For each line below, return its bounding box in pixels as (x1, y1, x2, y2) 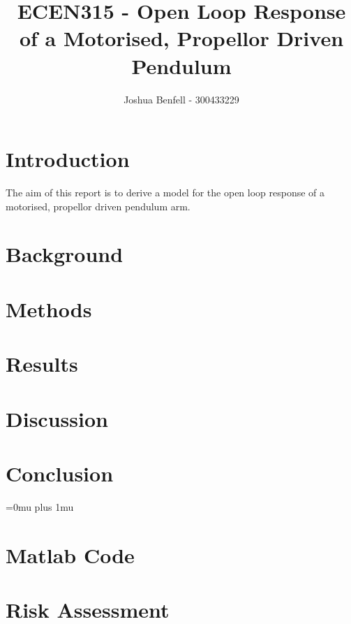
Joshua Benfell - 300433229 (124, 92, 239, 106)
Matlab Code (6, 540, 135, 569)
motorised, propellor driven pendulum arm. (6, 198, 191, 213)
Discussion (6, 404, 108, 433)
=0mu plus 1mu (6, 499, 74, 514)
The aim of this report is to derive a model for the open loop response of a (6, 185, 325, 200)
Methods (6, 294, 92, 323)
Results (6, 349, 78, 378)
